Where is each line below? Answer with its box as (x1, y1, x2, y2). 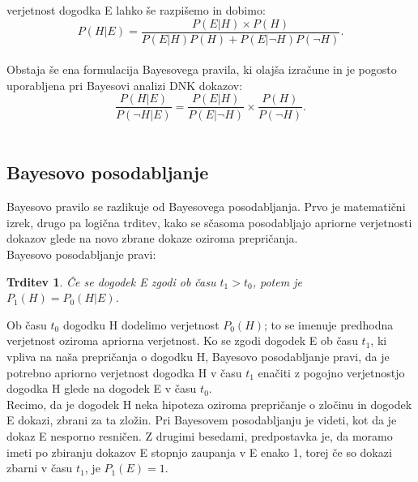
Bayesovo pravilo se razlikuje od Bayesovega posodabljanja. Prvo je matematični (6, 198, 406, 215)
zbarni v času (6, 459, 73, 476)
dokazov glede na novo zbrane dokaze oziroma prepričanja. (6, 230, 298, 247)
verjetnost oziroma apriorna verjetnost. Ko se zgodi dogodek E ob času (6, 332, 358, 349)
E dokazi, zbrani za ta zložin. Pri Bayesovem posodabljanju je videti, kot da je (6, 411, 397, 428)
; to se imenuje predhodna (264, 316, 394, 333)
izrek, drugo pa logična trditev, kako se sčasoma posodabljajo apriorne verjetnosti (6, 213, 412, 230)
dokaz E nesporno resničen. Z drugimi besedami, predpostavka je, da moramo (6, 428, 393, 445)
